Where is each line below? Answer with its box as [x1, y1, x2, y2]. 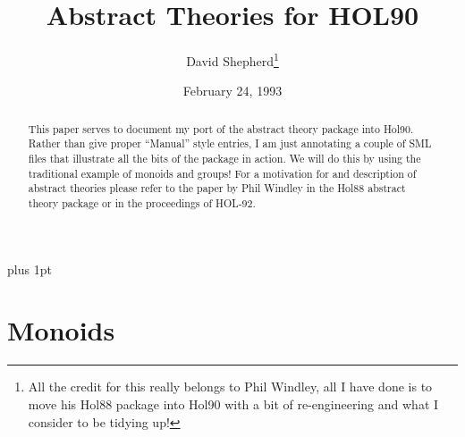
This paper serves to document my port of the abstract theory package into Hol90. [28, 121, 414, 136]
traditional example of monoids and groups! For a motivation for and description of [28, 165, 417, 181]
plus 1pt [7, 259, 52, 278]
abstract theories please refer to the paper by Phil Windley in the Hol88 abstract [28, 181, 406, 196]
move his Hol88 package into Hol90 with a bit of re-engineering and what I [28, 395, 439, 414]
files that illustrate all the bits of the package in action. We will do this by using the [28, 151, 421, 166]
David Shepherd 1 [186, 49, 279, 70]
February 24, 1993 [182, 81, 283, 100]
